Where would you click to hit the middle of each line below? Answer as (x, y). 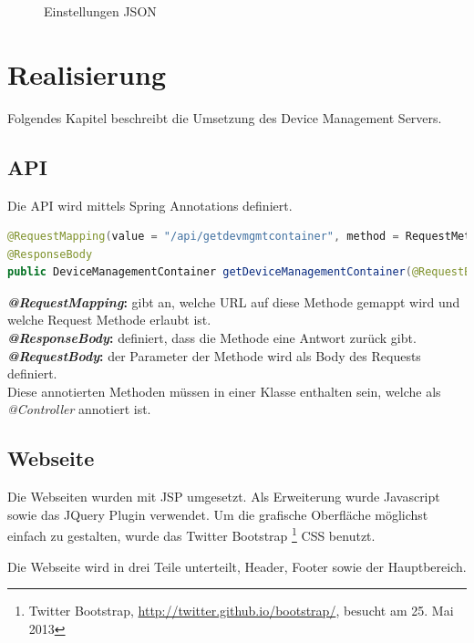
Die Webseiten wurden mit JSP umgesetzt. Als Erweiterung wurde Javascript (224, 497)
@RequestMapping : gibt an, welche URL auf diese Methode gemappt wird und (234, 301)
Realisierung (87, 73)
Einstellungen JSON (100, 11)
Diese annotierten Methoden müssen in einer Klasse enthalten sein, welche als (224, 391)
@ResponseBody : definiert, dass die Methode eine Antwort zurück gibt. (212, 338)
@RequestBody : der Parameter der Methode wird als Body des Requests (214, 355)
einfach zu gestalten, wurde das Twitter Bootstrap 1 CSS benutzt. (191, 534)
